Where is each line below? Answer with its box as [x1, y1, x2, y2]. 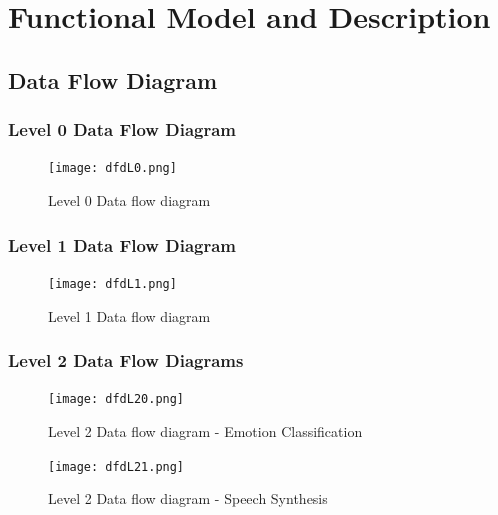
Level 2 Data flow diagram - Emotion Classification [48, 420, 363, 441]
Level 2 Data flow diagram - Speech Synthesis [48, 488, 328, 509]
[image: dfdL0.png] [48, 161, 177, 176]
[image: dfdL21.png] [48, 459, 185, 474]
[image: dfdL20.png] [48, 392, 185, 407]
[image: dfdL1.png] [48, 276, 177, 291]
